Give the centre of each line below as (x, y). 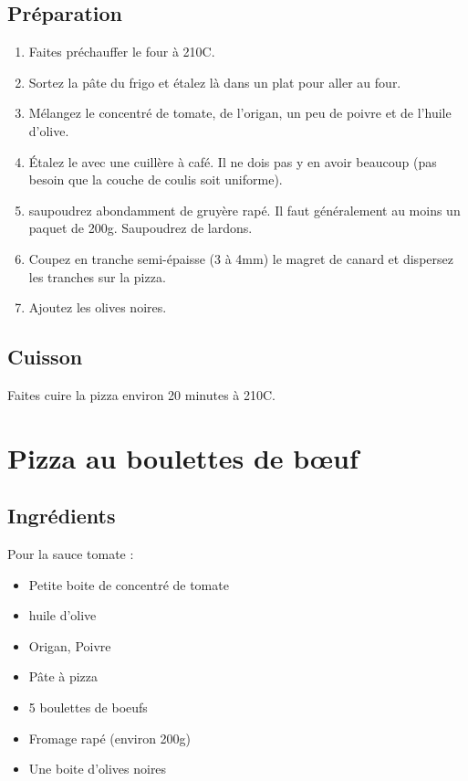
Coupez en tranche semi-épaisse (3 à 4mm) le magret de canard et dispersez (241, 258)
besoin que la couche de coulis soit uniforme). (156, 179)
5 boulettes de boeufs (88, 707)
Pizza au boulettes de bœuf (183, 457)
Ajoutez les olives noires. (98, 307)
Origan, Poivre (70, 645)
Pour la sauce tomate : (71, 554)
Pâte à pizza (63, 676)
